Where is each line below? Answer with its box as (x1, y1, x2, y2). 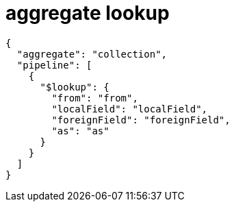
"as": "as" (51, 125, 109, 136)
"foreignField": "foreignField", (51, 114, 231, 125)
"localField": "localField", (51, 103, 208, 114)
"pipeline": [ (16, 59, 92, 71)
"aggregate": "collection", (16, 48, 168, 60)
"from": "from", (51, 92, 138, 103)
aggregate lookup (5, 1, 170, 25)
